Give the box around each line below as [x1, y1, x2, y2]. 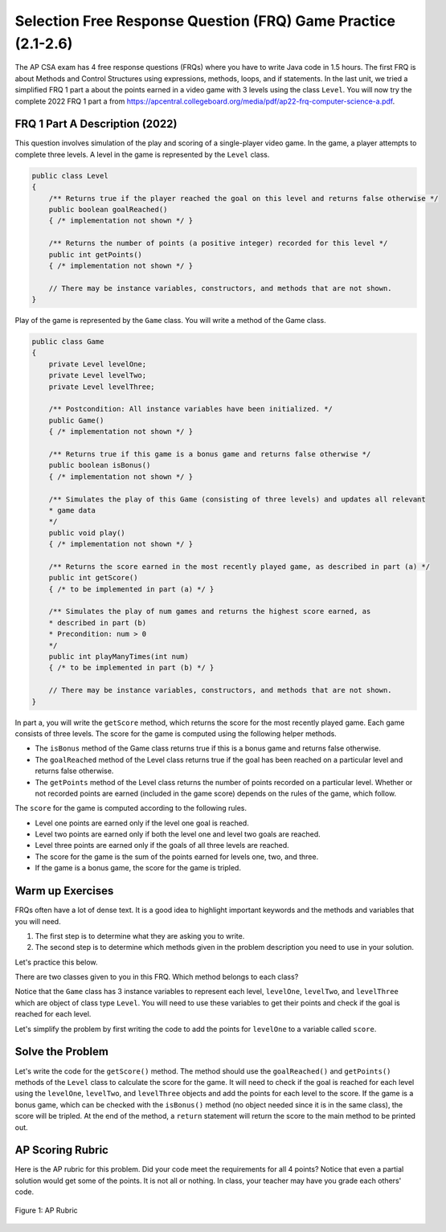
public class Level [31, 171, 108, 180]
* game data [48, 505, 96, 514]
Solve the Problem [14, 1045, 108, 1058]
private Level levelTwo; [48, 370, 147, 380]
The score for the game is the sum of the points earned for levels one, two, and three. [35, 852, 319, 862]
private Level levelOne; [48, 359, 147, 369]
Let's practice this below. [14, 957, 98, 967]
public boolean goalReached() [48, 205, 168, 214]
